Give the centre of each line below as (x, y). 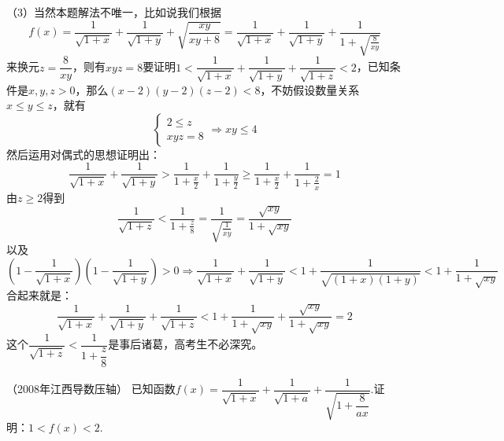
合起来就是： (39, 295)
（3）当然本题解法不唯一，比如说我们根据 (114, 12)
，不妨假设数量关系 (310, 89)
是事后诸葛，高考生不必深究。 (185, 344)
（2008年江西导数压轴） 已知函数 (91, 389)
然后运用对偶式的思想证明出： (83, 154)
